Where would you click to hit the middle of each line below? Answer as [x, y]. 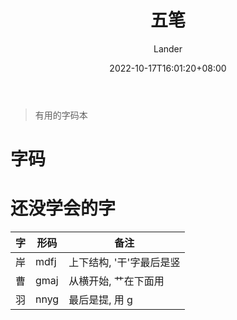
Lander [168, 48]
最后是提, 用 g [100, 300]
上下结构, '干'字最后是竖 [124, 263]
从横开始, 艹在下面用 [116, 281]
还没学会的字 [63, 208]
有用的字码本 [61, 115]
